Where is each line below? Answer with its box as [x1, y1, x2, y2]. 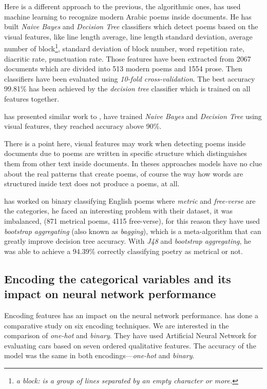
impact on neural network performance [4, 286, 216, 302]
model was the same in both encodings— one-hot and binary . [4, 350, 195, 361]
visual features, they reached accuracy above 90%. [4, 121, 162, 131]
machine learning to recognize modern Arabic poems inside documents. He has [4, 11, 252, 22]
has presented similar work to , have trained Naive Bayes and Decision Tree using [4, 110, 262, 121]
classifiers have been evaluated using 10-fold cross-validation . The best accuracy [4, 73, 255, 84]
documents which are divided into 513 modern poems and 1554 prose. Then [4, 63, 242, 74]
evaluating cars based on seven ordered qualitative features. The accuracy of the [4, 340, 256, 351]
